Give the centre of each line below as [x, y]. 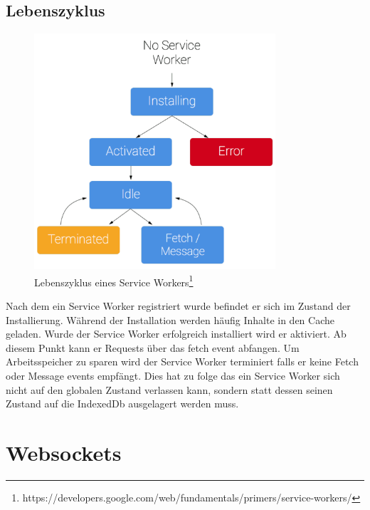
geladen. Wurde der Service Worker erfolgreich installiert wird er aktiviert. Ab [176, 334]
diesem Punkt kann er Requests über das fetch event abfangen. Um [153, 347]
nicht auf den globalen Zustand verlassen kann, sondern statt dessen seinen [169, 389]
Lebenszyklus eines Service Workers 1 [114, 281]
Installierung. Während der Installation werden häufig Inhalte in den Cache [170, 319]
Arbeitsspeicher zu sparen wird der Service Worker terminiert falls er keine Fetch [182, 361]
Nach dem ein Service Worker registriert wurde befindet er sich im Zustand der [178, 305]
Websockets [64, 452]
